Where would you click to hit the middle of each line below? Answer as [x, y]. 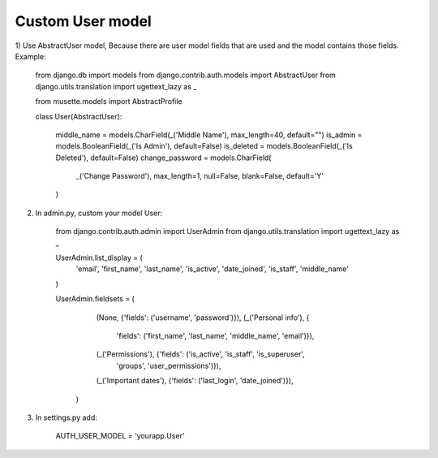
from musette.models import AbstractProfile [109, 102]
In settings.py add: [66, 417]
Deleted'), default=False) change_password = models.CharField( [163, 158]
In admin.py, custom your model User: [99, 213]
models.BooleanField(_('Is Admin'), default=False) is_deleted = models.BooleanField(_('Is [204, 146]
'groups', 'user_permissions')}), [169, 365]
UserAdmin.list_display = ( [99, 258]
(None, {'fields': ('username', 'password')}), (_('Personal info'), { [203, 318]
